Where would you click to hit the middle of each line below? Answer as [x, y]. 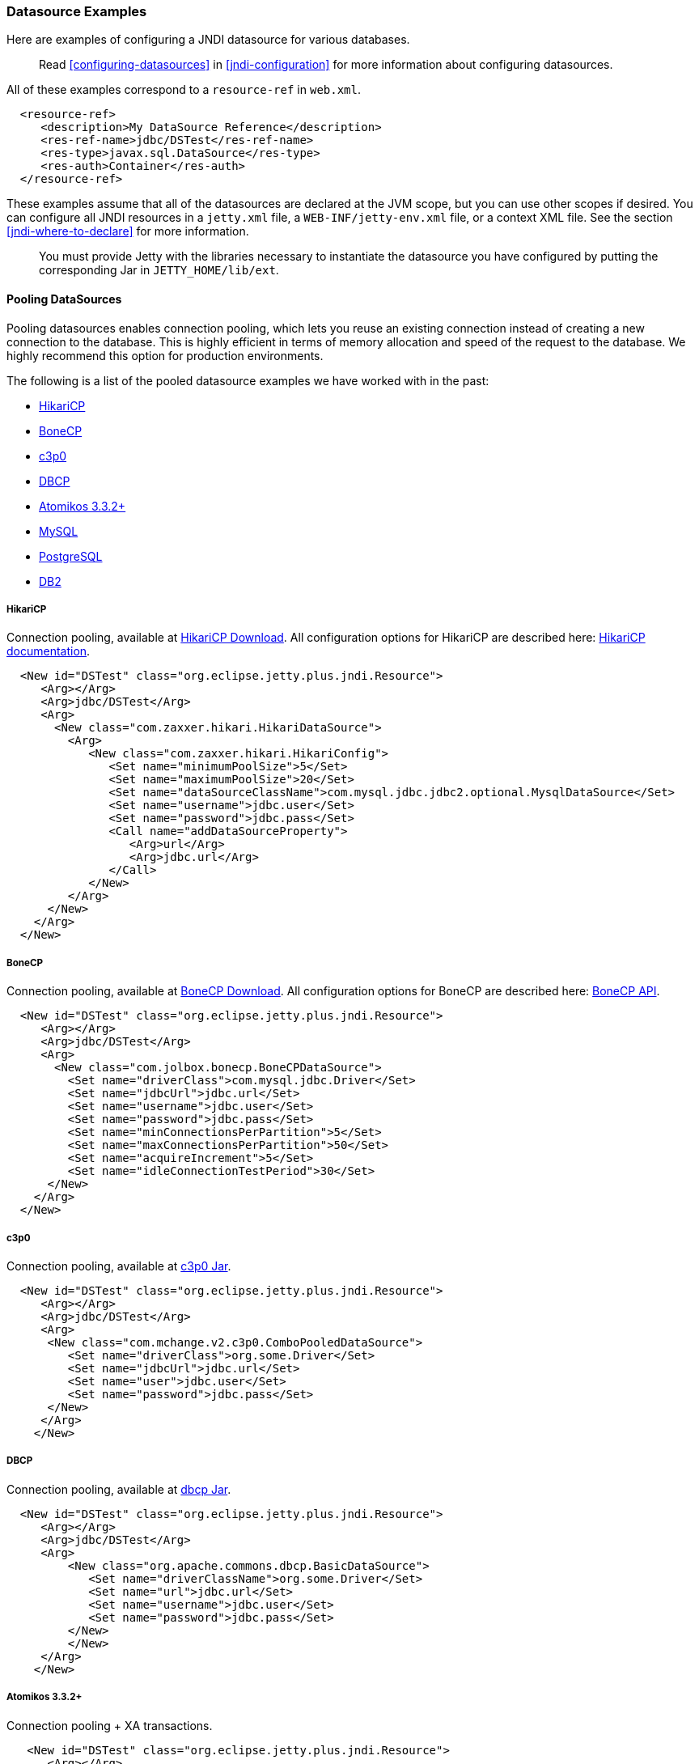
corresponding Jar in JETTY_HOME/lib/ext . [159, 270]
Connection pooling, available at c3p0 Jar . [119, 1266]
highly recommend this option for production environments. [165, 355]
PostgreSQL [71, 556]
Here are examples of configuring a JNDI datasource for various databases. [208, 40]
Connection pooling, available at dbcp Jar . [119, 1489]
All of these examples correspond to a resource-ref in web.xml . [184, 90]
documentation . [49, 651]
